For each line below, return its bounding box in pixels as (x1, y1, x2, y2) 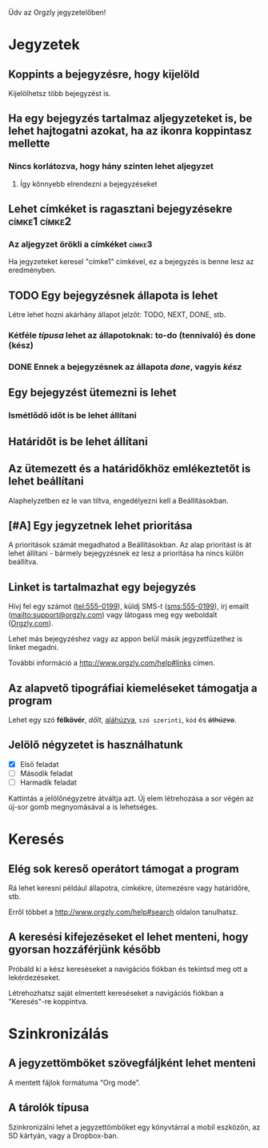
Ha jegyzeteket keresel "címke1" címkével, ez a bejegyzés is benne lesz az (8, 257, 254, 267)
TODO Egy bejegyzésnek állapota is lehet (8, 288, 218, 302)
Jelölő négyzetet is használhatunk (8, 738, 183, 752)
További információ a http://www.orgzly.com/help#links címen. (8, 658, 216, 668)
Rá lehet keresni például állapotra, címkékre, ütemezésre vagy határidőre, (8, 883, 250, 893)
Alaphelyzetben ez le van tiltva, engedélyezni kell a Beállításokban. (8, 496, 230, 505)
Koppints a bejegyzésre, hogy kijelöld (8, 67, 200, 81)
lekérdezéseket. (8, 973, 62, 982)
